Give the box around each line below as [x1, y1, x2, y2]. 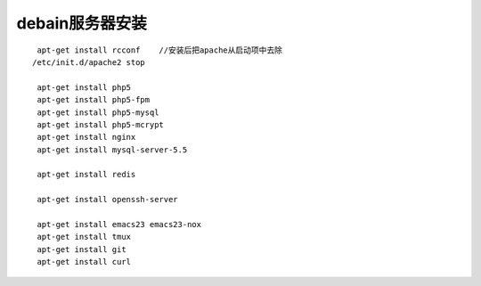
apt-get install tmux [37, 232, 132, 242]
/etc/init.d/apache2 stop [32, 57, 146, 67]
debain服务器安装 [16, 13, 147, 33]
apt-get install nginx [37, 132, 136, 143]
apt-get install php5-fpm [37, 94, 151, 105]
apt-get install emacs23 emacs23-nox [37, 219, 202, 230]
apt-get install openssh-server [37, 194, 178, 205]
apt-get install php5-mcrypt [37, 119, 165, 129]
